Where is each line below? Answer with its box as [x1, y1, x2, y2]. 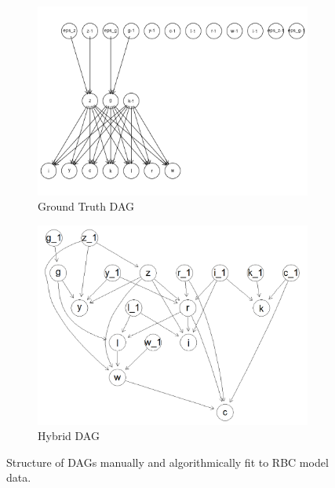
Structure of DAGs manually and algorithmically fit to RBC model [6, 453, 329, 470]
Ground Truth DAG [38, 198, 135, 215]
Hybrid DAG [38, 427, 100, 444]
